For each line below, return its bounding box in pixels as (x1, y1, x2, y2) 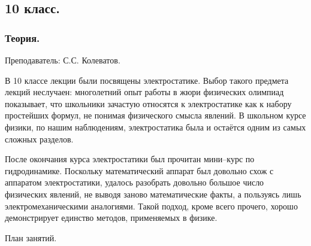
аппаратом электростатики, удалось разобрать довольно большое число (5, 176, 264, 189)
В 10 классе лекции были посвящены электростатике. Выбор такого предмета (5, 74, 289, 86)
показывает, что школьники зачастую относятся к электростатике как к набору (5, 97, 292, 110)
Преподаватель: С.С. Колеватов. (5, 54, 120, 66)
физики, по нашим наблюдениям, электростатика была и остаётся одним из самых (5, 120, 306, 133)
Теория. (5, 30, 40, 45)
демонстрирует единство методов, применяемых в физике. (5, 211, 218, 224)
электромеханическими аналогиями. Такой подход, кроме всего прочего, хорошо (5, 199, 298, 212)
